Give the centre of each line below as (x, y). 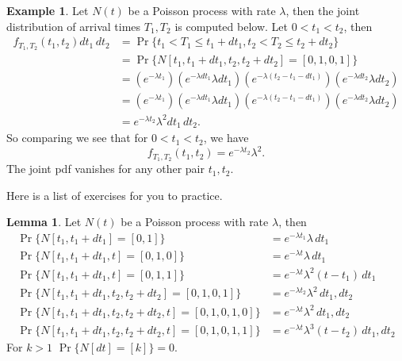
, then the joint (323, 10)
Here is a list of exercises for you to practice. (115, 195)
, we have (226, 138)
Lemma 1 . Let (44, 222)
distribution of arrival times (74, 26)
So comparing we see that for (77, 138)
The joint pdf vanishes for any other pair (105, 169)
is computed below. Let (231, 26)
